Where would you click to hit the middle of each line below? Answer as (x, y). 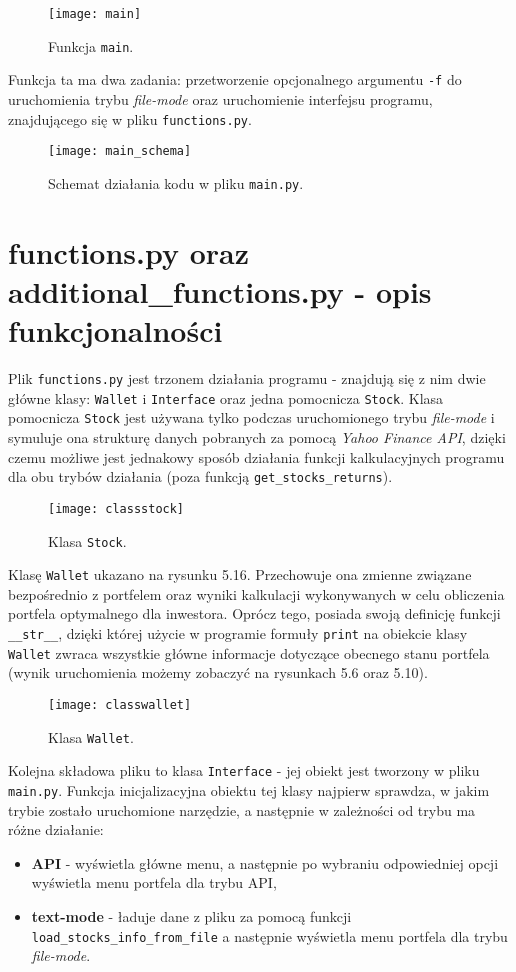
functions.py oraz (129, 251)
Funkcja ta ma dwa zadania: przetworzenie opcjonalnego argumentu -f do (235, 79)
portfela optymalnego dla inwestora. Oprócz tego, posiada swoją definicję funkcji (254, 613)
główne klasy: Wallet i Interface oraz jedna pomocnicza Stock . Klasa (226, 397)
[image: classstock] (116, 508)
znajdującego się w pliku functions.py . (130, 118)
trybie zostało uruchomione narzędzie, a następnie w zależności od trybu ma (242, 809)
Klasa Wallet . (91, 736)
